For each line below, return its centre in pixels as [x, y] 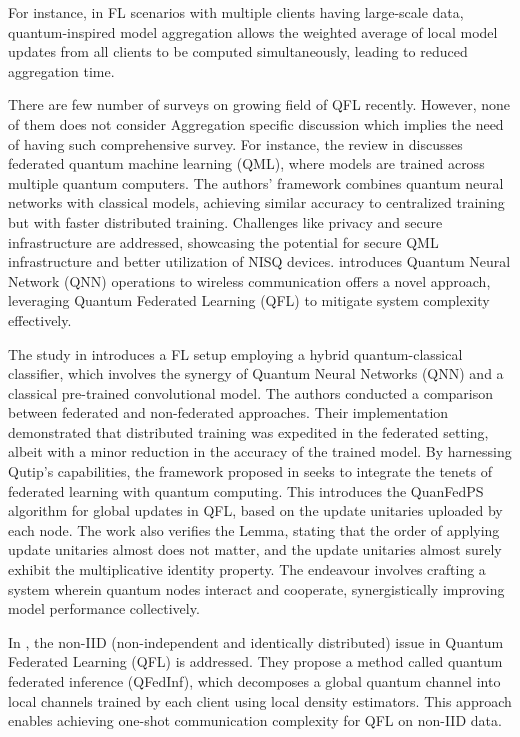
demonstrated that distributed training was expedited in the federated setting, [248, 431]
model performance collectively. [104, 608]
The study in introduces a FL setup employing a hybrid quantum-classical [235, 353]
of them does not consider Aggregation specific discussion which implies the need [256, 123]
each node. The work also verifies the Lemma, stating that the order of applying [254, 529]
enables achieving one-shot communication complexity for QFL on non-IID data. [255, 720]
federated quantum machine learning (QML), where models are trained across [246, 163]
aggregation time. [61, 70]
